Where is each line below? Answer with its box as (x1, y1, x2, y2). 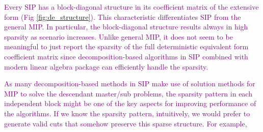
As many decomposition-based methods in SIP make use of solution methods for (4, 78, 255, 89)
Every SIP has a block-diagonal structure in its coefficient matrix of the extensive (4, 2, 259, 12)
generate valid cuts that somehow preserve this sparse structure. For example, (4, 118, 247, 128)
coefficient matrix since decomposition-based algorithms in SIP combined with (4, 51, 248, 61)
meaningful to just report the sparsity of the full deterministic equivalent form (4, 41, 249, 52)
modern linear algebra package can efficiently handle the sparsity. (4, 61, 208, 72)
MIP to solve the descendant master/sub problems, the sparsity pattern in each (4, 88, 252, 98)
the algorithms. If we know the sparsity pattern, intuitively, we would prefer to (4, 108, 250, 118)
